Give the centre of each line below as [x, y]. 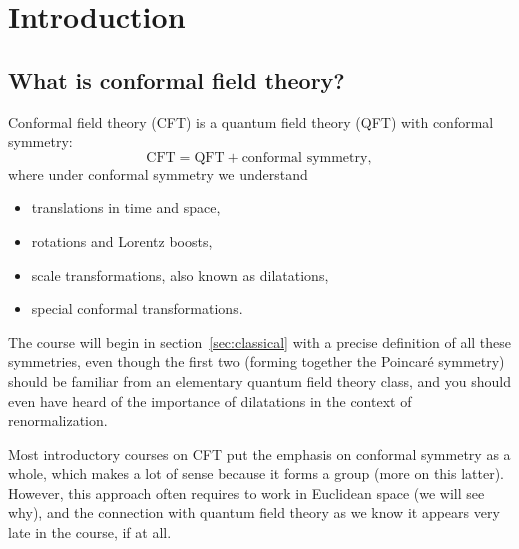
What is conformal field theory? [176, 79]
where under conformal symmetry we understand [158, 173]
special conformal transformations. [137, 308]
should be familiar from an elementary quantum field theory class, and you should [259, 380]
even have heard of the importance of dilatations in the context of [210, 400]
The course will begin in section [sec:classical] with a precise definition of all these [260, 341]
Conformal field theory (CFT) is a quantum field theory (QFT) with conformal [251, 121]
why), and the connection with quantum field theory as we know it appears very [254, 512]
